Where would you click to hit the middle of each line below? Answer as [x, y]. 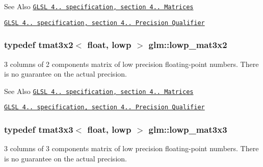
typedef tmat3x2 [39, 45]
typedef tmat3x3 [39, 129]
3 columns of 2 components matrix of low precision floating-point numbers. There [131, 64]
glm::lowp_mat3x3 [188, 129]
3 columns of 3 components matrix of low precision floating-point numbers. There [131, 148]
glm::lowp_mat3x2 [188, 45]
